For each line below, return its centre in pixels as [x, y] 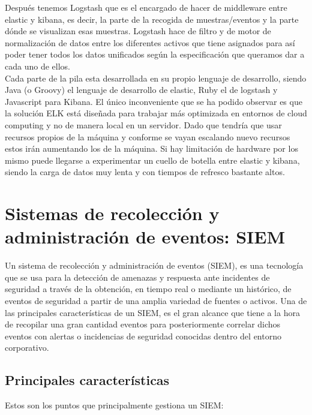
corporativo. [27, 348]
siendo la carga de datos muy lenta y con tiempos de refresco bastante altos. [145, 172]
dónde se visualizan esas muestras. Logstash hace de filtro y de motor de [138, 31]
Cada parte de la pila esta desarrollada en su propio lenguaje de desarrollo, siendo [156, 78]
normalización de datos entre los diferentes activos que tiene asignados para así [150, 42]
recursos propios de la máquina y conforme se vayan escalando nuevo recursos [148, 136]
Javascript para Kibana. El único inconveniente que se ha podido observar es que [154, 101]
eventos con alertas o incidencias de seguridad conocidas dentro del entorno [143, 336]
